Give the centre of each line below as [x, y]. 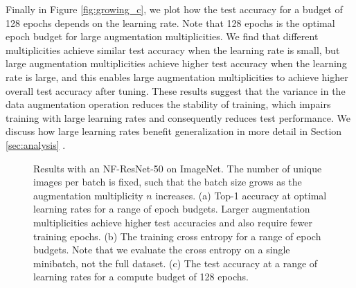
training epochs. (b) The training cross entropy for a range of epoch [177, 236]
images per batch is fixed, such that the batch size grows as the [168, 182]
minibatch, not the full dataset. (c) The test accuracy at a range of [176, 263]
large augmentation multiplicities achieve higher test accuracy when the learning [176, 63]
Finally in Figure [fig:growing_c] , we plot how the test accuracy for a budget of [174, 9]
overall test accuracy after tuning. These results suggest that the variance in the [176, 90]
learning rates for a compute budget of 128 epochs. [141, 277]
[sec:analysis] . [36, 144]
